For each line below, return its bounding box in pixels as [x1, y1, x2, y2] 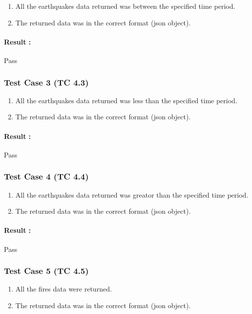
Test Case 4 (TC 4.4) [4, 170, 89, 182]
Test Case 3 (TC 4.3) [4, 76, 89, 88]
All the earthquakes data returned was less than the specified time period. [15, 95, 237, 105]
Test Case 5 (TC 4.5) [4, 265, 89, 277]
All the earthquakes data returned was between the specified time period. [15, 1, 235, 11]
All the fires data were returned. [15, 284, 112, 294]
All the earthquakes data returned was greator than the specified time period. [15, 189, 249, 200]
